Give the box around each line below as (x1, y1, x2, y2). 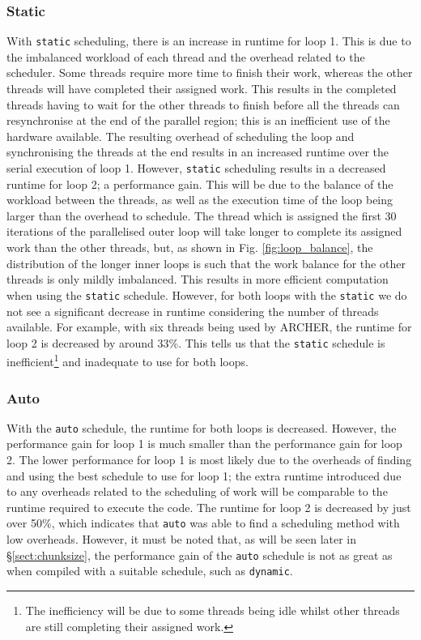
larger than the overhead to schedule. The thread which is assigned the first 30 (6, 207, 397, 224)
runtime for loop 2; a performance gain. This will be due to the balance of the (6, 175, 393, 192)
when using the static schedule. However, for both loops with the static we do (6, 286, 407, 303)
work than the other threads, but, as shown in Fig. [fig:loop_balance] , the (6, 239, 373, 256)
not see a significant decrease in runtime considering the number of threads (6, 302, 379, 319)
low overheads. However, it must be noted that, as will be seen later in (6, 531, 357, 548)
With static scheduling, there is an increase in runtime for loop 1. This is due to (6, 32, 411, 49)
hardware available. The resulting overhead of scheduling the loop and (6, 127, 355, 144)
